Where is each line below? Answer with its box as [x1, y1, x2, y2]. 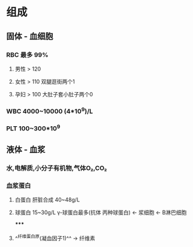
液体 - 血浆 [6, 145, 46, 155]
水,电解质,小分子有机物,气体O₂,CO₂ [6, 164, 107, 172]
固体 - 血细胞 [6, 31, 53, 41]
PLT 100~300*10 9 [6, 123, 61, 133]
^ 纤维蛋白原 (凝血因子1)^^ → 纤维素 [14, 234, 96, 242]
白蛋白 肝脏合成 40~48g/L [14, 196, 80, 203]
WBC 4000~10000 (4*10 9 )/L [6, 106, 94, 115]
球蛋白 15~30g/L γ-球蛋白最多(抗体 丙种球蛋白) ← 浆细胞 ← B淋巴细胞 [14, 209, 187, 216]
